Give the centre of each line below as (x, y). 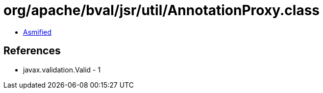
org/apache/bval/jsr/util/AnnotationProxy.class (161, 10)
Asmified (37, 32)
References (32, 51)
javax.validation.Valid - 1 (62, 70)
